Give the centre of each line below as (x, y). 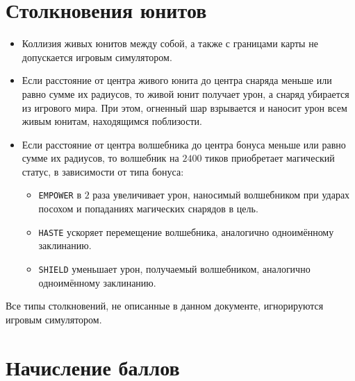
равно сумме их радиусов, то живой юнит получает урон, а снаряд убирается (185, 93)
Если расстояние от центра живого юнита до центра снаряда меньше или (177, 80)
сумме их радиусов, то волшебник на (100, 158)
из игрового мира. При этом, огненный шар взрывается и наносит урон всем (184, 107)
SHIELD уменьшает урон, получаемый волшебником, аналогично (174, 268)
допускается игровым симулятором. (97, 57)
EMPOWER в (60, 195)
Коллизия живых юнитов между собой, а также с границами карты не (170, 43)
